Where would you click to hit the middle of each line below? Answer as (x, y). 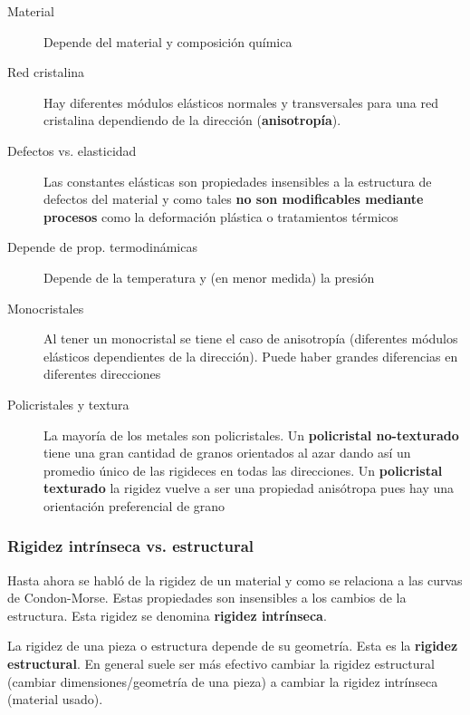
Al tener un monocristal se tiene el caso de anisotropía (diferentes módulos (251, 338)
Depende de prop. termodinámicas (102, 247)
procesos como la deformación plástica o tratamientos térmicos (221, 216)
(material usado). (55, 699)
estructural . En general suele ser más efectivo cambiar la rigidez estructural (221, 664)
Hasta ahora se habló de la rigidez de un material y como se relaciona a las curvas (235, 580)
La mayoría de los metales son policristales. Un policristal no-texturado (251, 435)
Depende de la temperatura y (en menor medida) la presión (209, 277)
